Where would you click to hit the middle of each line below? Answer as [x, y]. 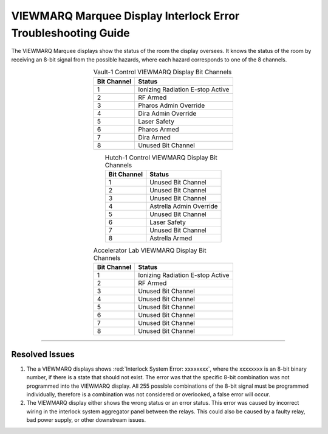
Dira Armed [155, 137]
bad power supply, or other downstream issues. [86, 420]
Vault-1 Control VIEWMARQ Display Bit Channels [162, 72]
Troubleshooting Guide [70, 33]
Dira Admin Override [167, 113]
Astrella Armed [171, 238]
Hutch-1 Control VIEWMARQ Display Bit [161, 157]
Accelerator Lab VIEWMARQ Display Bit [150, 251]
